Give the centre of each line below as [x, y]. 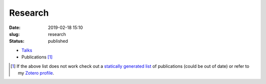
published [58, 41]
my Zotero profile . [36, 73]
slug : [14, 34]
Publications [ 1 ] [37, 57]
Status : [17, 41]
